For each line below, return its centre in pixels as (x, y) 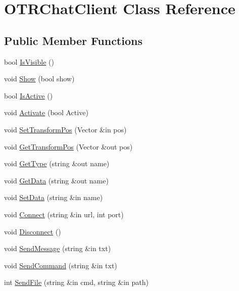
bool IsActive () (29, 95)
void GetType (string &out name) (57, 163)
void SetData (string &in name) (54, 197)
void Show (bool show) (39, 79)
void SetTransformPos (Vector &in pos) (65, 129)
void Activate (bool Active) (46, 112)
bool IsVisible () (29, 61)
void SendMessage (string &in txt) (58, 248)
